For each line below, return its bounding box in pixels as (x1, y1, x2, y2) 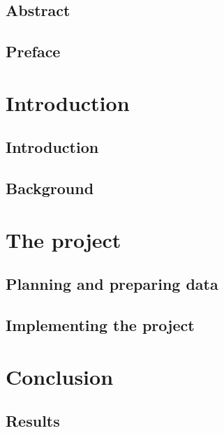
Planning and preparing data (6, 273, 218, 295)
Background (6, 177, 94, 199)
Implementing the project (6, 314, 195, 336)
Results (6, 410, 60, 432)
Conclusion (6, 362, 114, 390)
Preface (6, 41, 61, 62)
